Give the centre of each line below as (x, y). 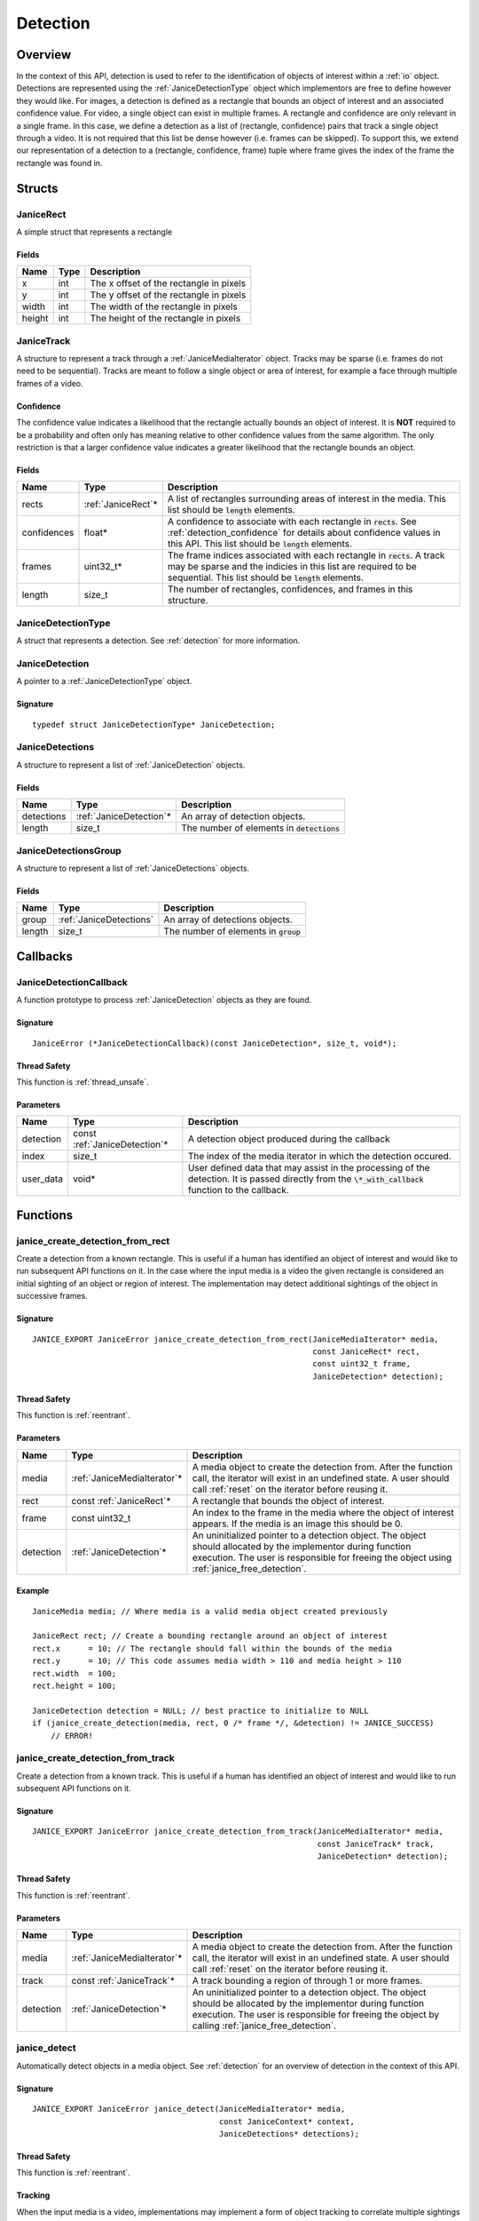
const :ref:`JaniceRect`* (121, 1501)
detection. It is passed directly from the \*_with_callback (306, 1179)
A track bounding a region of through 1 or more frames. (307, 1981)
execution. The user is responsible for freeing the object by (316, 2014)
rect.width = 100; (75, 1673)
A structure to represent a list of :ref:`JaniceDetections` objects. (133, 868)
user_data (43, 1179)
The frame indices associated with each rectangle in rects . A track (306, 555)
